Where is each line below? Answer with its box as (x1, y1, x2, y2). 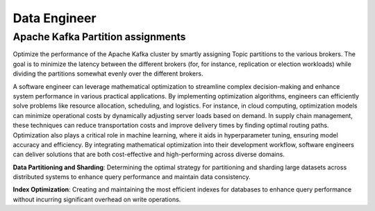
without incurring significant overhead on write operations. (12, 195, 181, 203)
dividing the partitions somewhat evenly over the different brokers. (12, 69, 203, 78)
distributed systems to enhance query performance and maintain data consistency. (12, 173, 251, 181)
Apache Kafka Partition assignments (12, 31, 186, 43)
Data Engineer (12, 10, 97, 26)
